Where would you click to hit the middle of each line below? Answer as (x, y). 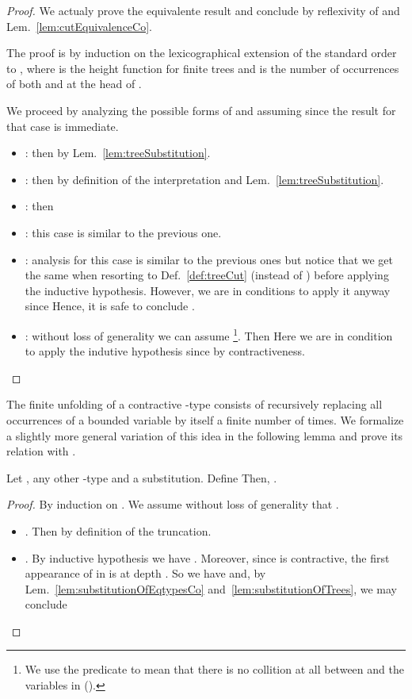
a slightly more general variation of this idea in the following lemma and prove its (205, 435)
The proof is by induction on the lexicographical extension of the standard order (202, 53)
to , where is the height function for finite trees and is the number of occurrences (203, 68)
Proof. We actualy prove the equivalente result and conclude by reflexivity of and (203, 10)
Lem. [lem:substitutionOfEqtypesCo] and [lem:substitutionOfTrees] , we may (211, 588)
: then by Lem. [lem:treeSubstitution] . (118, 153)
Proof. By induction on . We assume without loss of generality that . (173, 504)
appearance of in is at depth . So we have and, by (145, 573)
